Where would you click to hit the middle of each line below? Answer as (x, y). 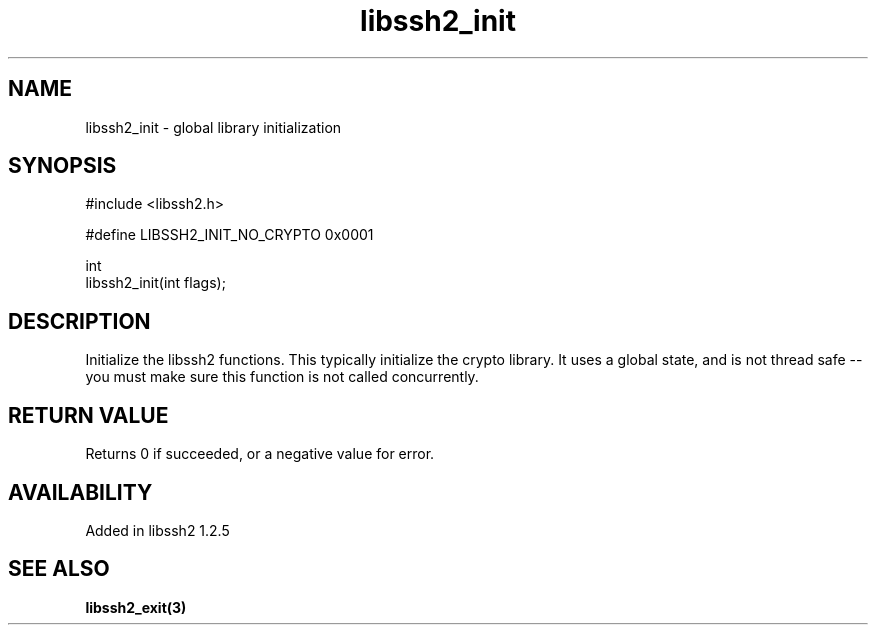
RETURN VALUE (88, 415)
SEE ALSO (59, 569)
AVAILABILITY (80, 492)
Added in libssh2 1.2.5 (157, 530)
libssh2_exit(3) (136, 607)
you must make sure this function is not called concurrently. (282, 377)
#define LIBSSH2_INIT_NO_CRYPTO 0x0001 (229, 235)
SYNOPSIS (62, 166)
